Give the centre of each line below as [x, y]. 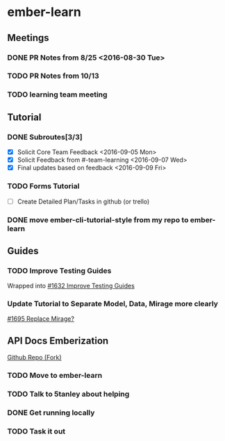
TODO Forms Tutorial [43, 186]
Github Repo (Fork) [34, 358]
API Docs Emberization [58, 341]
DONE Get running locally [51, 413]
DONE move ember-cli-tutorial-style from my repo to [98, 219]
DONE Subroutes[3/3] [45, 137]
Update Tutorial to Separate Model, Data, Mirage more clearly [113, 304]
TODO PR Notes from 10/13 [53, 76]
